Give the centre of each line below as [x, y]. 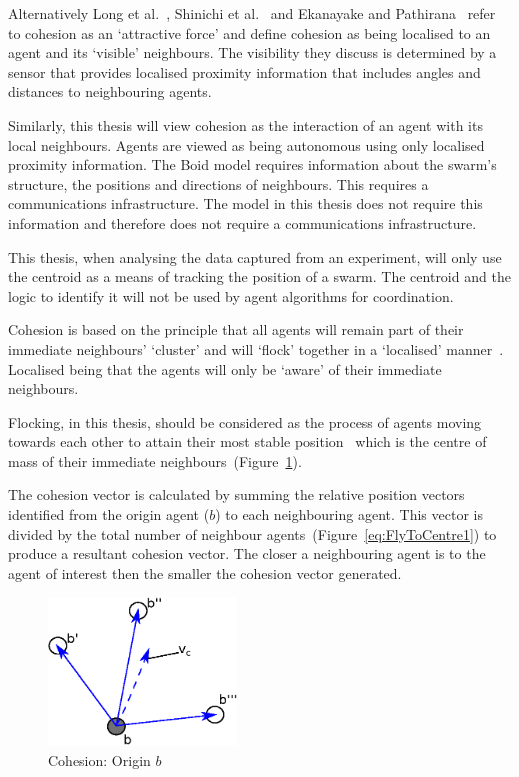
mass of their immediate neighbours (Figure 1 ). [155, 460]
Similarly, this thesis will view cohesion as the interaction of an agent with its [245, 124]
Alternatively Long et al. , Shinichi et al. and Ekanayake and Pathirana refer [252, 13]
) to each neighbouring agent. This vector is [349, 514]
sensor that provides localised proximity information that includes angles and [244, 71]
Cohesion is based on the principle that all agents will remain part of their [236, 329]
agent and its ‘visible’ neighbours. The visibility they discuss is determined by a [252, 52]
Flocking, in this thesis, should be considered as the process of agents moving [245, 421]
